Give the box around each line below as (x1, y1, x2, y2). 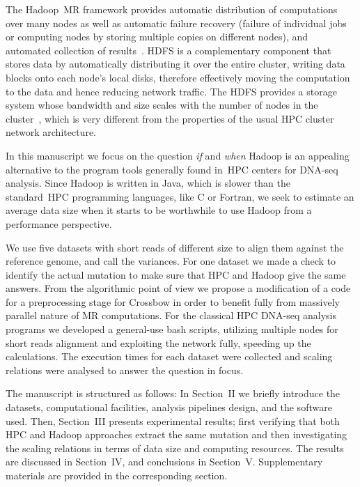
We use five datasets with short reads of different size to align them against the (6, 240, 344, 254)
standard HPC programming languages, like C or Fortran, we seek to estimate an (6, 189, 354, 203)
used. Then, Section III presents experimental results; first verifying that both (6, 413, 340, 428)
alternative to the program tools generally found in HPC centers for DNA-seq (6, 162, 338, 176)
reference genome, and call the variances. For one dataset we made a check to (6, 254, 336, 268)
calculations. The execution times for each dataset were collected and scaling (6, 349, 333, 364)
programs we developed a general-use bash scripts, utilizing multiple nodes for (6, 322, 338, 337)
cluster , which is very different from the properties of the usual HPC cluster (6, 111, 334, 125)
